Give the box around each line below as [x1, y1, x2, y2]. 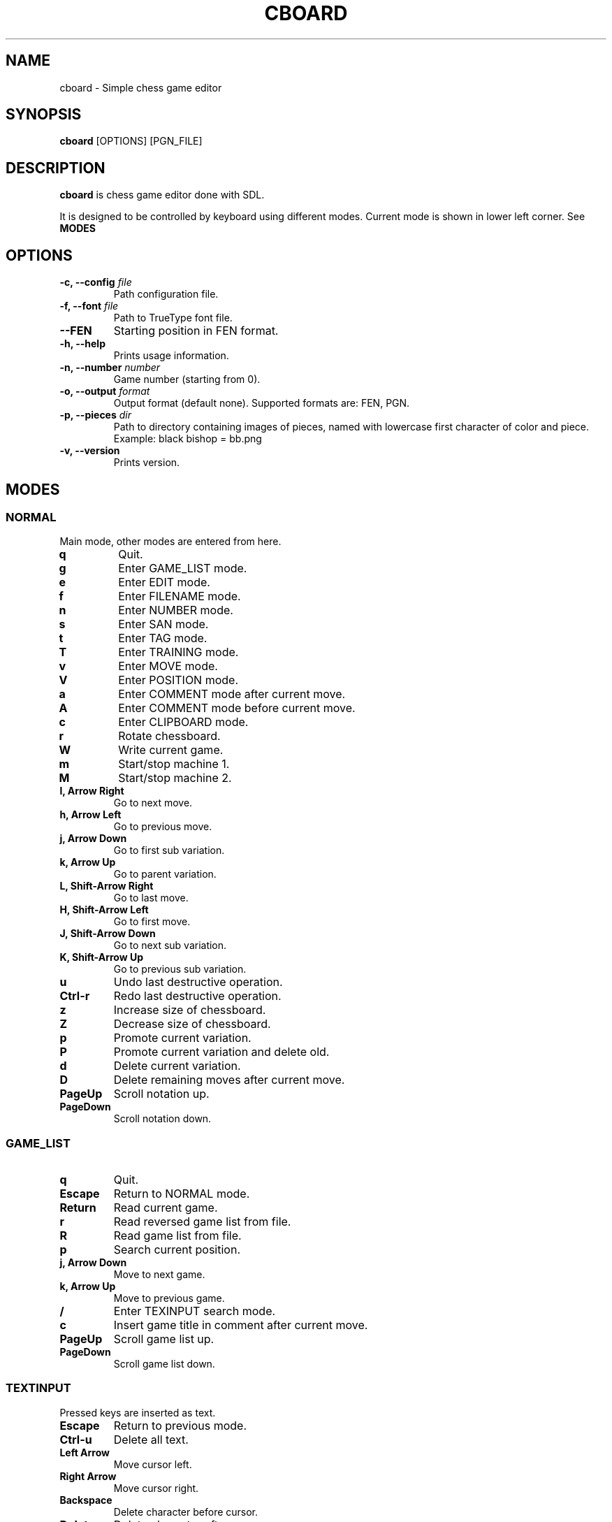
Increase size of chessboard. [113, 1003, 266, 1017]
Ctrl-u [59, 1432, 92, 1447]
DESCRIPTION [6, 159, 105, 177]
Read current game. [113, 1201, 218, 1215]
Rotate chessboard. [118, 729, 221, 744]
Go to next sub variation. [113, 939, 227, 952]
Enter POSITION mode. [118, 673, 239, 688]
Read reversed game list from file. [113, 1215, 291, 1229]
